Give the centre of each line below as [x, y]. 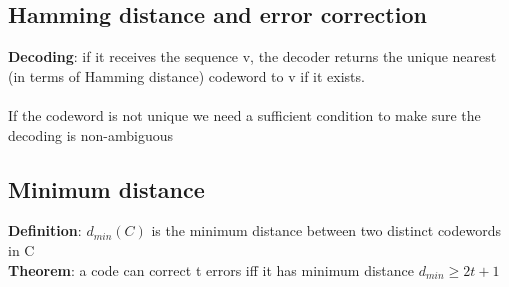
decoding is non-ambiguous [91, 134]
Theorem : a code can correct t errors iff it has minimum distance [211, 269]
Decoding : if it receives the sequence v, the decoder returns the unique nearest [252, 56]
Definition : [45, 230]
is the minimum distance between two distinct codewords [326, 230]
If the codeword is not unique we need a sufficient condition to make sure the [244, 114]
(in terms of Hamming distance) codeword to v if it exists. [186, 75]
